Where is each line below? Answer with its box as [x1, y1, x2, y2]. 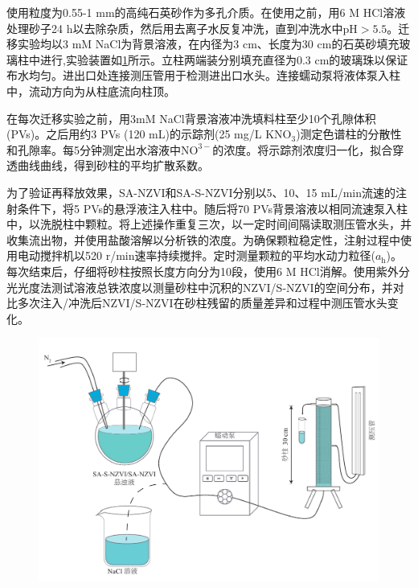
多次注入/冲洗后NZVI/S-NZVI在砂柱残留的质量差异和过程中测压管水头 [17, 294, 387, 311]
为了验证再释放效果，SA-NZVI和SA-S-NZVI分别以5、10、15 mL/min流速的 [6, 183, 395, 200]
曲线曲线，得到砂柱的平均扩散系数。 [17, 157, 209, 174]
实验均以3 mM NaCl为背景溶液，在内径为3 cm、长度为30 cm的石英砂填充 [17, 35, 400, 52]
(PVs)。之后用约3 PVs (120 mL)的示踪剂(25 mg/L [6, 125, 262, 142]
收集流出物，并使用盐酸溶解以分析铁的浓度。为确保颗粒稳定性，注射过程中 [6, 231, 400, 248]
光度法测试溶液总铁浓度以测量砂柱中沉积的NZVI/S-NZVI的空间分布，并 [17, 278, 393, 295]
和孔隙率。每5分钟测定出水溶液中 [6, 141, 181, 158]
